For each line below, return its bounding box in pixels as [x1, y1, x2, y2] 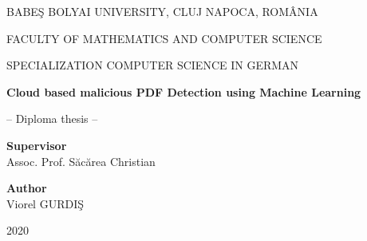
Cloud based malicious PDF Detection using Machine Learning [6, 83, 361, 100]
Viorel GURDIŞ [6, 195, 84, 211]
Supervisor [6, 136, 67, 153]
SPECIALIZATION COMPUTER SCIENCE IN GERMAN [6, 57, 299, 73]
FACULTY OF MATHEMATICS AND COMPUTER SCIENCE [6, 30, 322, 46]
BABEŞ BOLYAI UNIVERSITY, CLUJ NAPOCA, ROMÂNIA [6, 3, 318, 19]
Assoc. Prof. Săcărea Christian [6, 152, 156, 169]
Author [6, 180, 47, 196]
